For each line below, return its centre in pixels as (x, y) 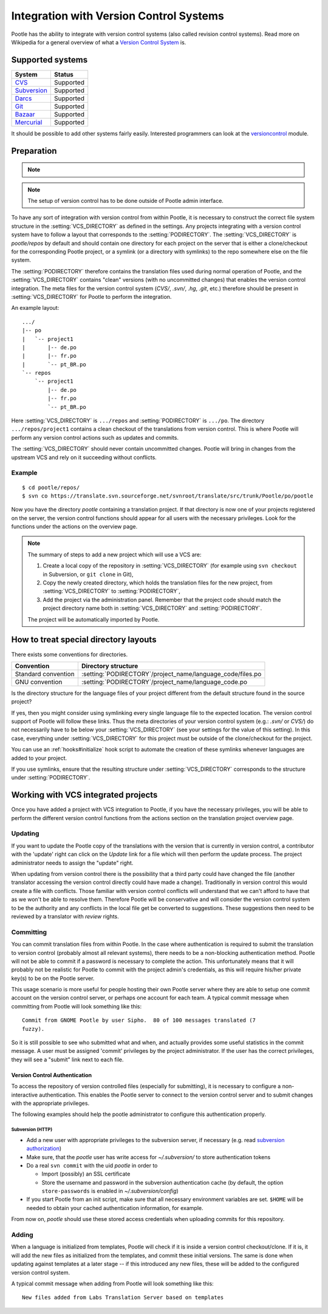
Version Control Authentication (52, 1075)
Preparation (34, 151)
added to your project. (39, 758)
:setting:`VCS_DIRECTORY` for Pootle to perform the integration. (91, 296)
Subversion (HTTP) (32, 1130)
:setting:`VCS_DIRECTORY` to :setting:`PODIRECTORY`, (111, 591)
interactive (25, 1095)
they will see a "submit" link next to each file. (67, 1059)
